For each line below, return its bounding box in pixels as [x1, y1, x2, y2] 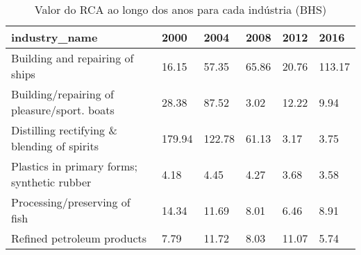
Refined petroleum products [11, 230, 147, 246]
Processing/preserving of [11, 194, 131, 210]
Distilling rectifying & [11, 122, 117, 138]
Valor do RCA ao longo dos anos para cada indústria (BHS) [34, 1, 327, 17]
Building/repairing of [11, 86, 114, 102]
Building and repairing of [11, 50, 134, 66]
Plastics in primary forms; [11, 158, 137, 174]
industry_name [11, 29, 98, 45]
